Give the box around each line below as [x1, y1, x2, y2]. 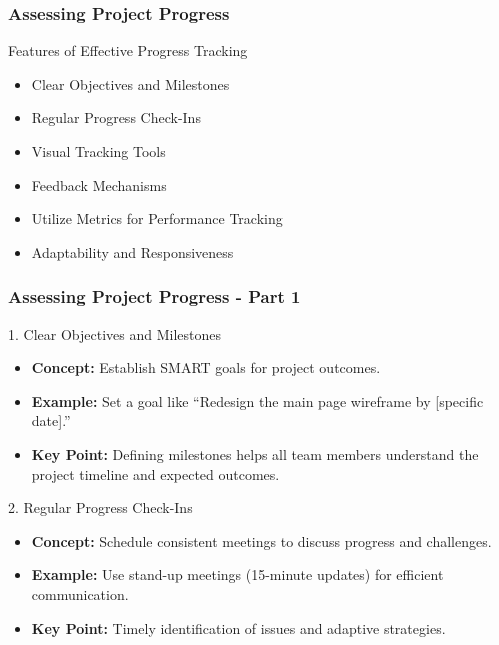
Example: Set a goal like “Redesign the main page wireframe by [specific [31, 390, 484, 411]
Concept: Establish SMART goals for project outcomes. [31, 357, 381, 378]
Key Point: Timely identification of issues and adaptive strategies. [31, 617, 446, 638]
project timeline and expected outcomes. [31, 463, 280, 484]
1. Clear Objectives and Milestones [8, 323, 221, 344]
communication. [31, 583, 129, 604]
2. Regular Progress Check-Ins [8, 497, 193, 518]
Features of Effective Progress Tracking [8, 40, 248, 61]
